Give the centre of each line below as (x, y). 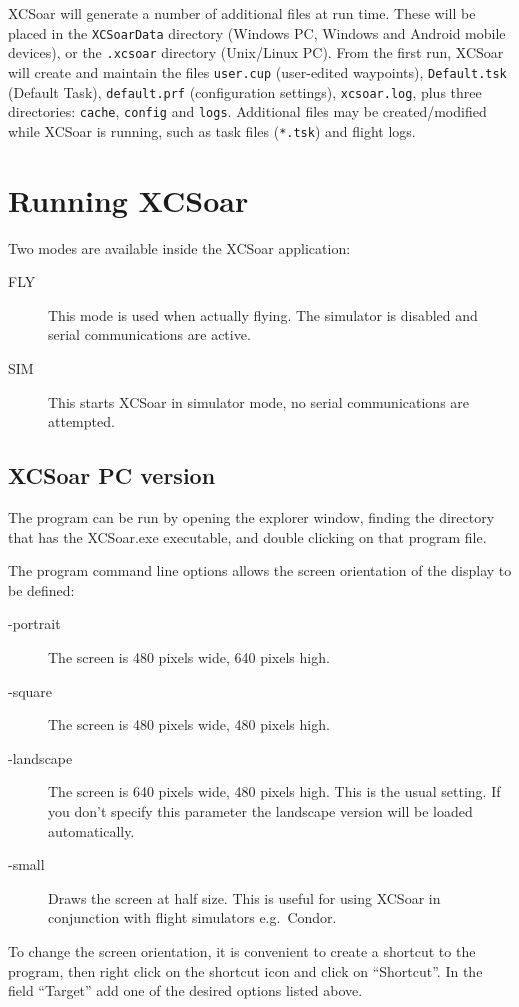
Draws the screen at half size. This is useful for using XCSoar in (244, 897)
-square (30, 690)
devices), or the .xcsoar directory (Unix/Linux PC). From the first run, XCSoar (256, 52)
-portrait (34, 623)
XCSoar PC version (112, 475)
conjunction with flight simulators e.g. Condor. (192, 917)
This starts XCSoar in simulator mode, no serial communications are (259, 401)
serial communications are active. (149, 334)
